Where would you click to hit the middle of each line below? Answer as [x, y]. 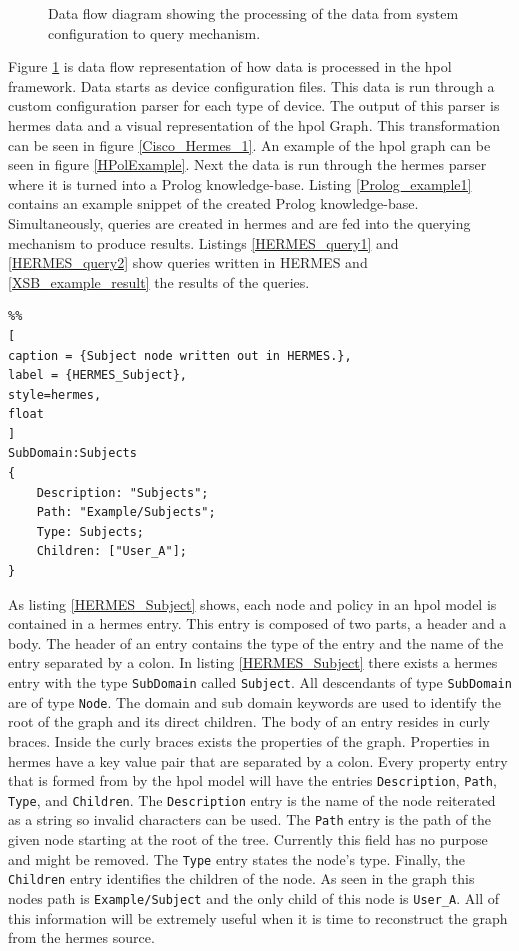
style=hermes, [55, 394]
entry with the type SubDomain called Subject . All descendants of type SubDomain [260, 682]
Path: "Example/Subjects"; [126, 512]
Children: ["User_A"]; [111, 551]
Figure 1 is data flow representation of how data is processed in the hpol [230, 66]
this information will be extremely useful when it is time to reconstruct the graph [258, 917]
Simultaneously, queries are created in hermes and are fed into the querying [239, 222]
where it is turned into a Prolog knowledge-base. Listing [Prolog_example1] [240, 183]
